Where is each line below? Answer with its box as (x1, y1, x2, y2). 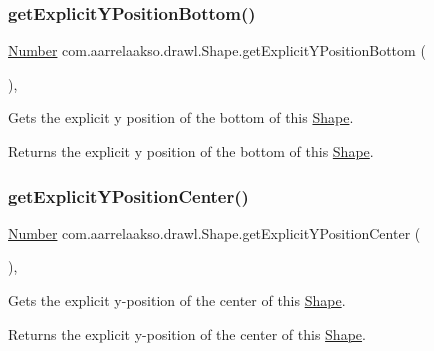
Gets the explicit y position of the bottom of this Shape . (8, 107, 354, 128)
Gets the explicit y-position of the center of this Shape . (8, 290, 346, 310)
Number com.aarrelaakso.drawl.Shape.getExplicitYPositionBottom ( (8, 40, 426, 61)
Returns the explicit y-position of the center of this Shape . (8, 323, 366, 344)
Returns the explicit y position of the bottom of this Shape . (8, 141, 374, 161)
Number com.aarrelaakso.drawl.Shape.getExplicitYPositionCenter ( (8, 222, 421, 243)
